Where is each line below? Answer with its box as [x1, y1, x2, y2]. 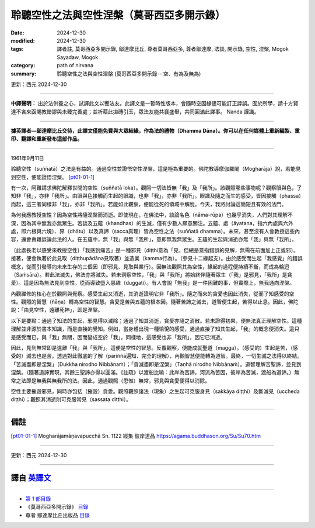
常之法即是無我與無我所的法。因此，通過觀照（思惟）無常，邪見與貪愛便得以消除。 [10, 377, 210, 384]
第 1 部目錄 [25, 495, 51, 502]
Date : [10, 29, 24, 36]
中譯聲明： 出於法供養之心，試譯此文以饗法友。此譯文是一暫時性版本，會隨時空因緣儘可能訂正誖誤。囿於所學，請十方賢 [10, 100, 299, 107]
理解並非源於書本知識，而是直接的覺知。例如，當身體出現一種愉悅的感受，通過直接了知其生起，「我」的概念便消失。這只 [10, 325, 300, 333]
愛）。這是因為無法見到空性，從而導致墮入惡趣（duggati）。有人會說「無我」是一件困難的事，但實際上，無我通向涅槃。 [10, 279, 295, 287]
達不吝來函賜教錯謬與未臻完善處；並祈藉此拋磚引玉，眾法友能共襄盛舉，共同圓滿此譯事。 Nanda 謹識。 [10, 108, 260, 115]
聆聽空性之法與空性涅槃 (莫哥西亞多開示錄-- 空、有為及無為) [57, 70, 201, 77]
